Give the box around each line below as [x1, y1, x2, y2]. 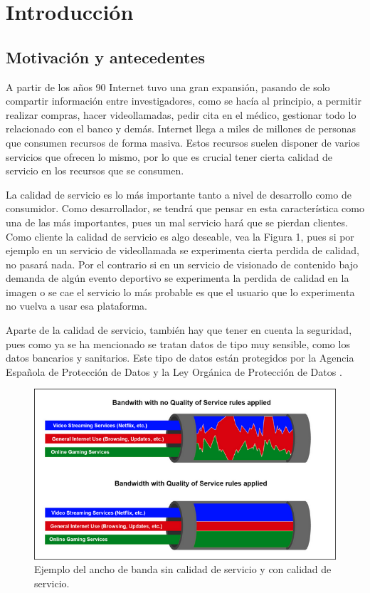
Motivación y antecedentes [6, 46, 205, 68]
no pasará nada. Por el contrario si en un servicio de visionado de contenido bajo [6, 256, 358, 271]
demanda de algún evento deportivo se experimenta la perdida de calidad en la [6, 271, 349, 285]
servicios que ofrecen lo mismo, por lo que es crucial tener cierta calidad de [6, 149, 332, 164]
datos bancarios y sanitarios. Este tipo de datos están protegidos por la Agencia [6, 350, 354, 365]
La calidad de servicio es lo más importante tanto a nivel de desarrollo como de [6, 187, 351, 201]
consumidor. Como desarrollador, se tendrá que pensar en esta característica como [6, 201, 364, 216]
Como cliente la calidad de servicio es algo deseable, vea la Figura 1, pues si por [6, 229, 354, 243]
